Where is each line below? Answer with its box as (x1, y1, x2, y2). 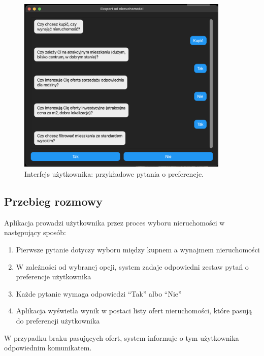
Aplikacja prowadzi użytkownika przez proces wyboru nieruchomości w (4, 217, 225, 228)
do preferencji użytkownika (16, 315, 100, 326)
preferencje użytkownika (16, 271, 91, 282)
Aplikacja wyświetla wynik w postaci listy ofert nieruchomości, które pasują (16, 305, 252, 316)
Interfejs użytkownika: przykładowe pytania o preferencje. (24, 169, 204, 179)
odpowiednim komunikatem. (4, 342, 92, 353)
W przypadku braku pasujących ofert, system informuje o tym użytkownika (4, 332, 239, 343)
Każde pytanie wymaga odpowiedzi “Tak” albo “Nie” (16, 288, 182, 299)
